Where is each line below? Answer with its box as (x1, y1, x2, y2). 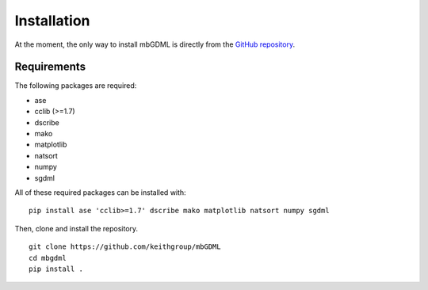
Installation (14, 12, 90, 29)
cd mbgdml (29, 254, 67, 262)
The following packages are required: (14, 81, 137, 90)
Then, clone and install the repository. (14, 223, 139, 233)
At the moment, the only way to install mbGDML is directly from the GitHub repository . (14, 40, 296, 49)
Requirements (14, 60, 86, 74)
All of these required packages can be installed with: (14, 187, 186, 197)
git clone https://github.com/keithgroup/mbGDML (29, 242, 221, 251)
